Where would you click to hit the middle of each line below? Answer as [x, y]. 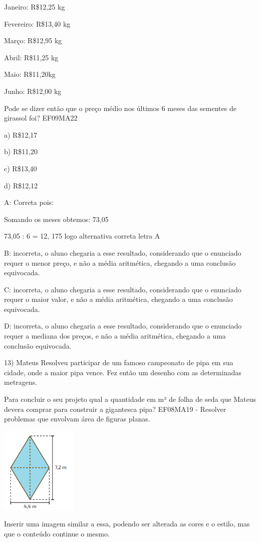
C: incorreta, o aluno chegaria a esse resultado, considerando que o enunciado [123, 289]
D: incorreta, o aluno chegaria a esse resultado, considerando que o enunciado [123, 326]
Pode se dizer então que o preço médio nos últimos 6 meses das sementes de [120, 108]
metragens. [21, 382]
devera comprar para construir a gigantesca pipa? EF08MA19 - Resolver [115, 409]
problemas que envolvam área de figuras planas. [77, 419]
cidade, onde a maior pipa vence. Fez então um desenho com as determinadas [123, 372]
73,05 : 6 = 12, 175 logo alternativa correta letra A [82, 236]
